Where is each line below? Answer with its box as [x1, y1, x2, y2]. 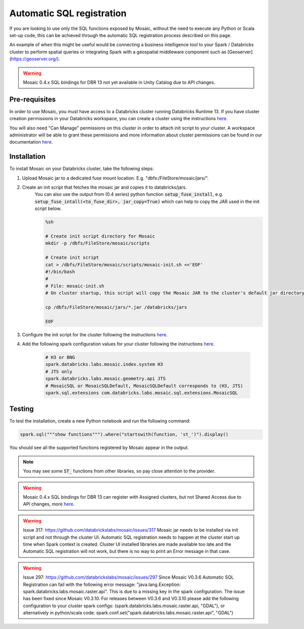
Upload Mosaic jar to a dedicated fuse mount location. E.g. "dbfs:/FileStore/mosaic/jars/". [22, 175, 209, 181]
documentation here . [9, 139, 53, 145]
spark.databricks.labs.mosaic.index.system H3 [45, 362, 163, 367]
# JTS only [45, 368, 72, 374]
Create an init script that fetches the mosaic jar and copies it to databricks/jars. [22, 184, 187, 190]
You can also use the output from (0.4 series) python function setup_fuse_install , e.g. [34, 191, 223, 197]
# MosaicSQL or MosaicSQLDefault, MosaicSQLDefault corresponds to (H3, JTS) [45, 383, 243, 389]
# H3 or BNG [45, 355, 75, 360]
